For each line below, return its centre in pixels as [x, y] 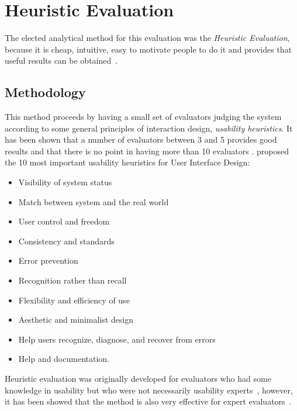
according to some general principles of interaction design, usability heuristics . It [149, 128]
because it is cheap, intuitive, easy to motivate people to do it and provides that [148, 49]
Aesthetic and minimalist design [76, 320]
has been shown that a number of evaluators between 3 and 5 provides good [141, 139]
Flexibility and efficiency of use [74, 300]
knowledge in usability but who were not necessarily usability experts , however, [149, 390]
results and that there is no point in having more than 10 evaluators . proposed [147, 151]
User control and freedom [64, 221]
